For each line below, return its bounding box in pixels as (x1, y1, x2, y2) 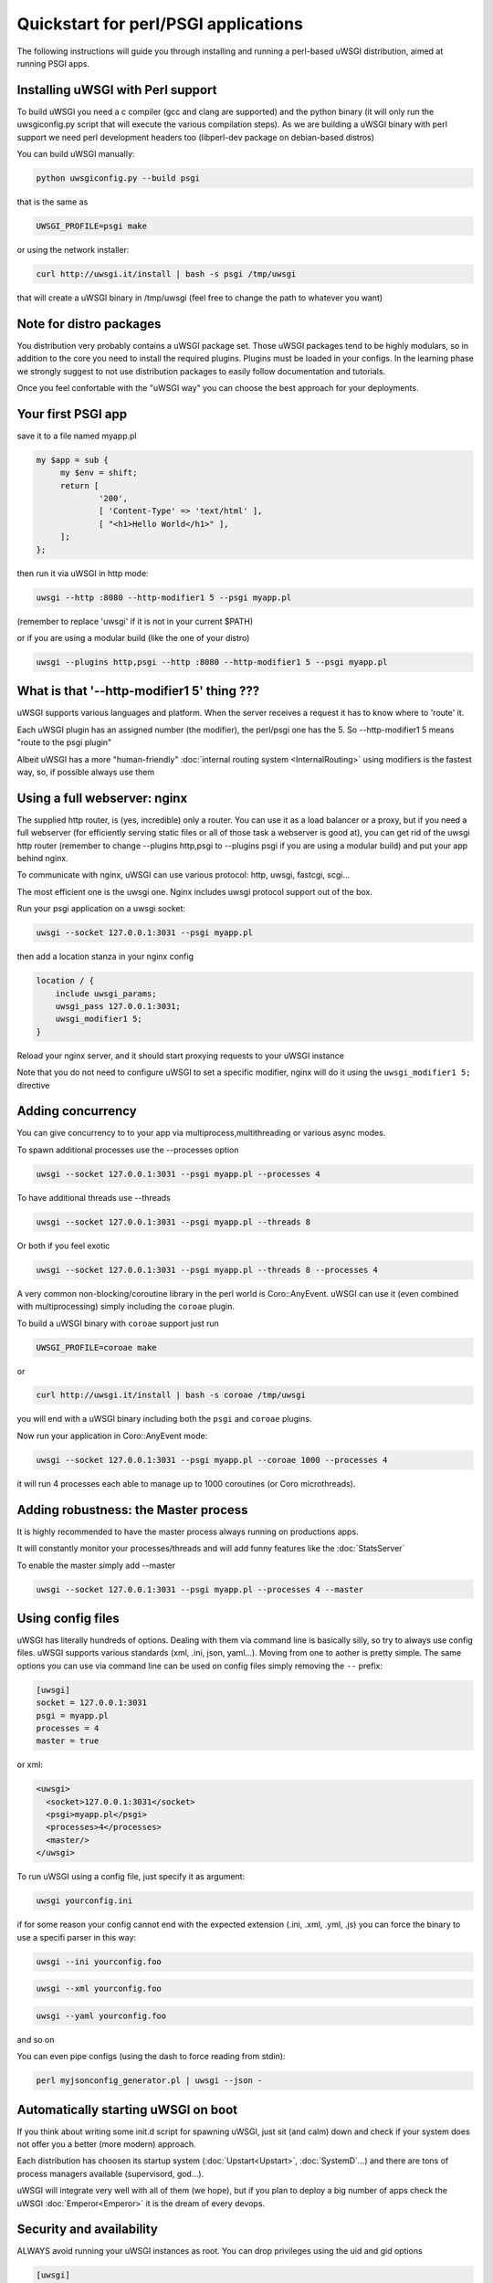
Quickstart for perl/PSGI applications (16, 14, 303, 34)
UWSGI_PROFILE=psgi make (36, 220, 148, 231)
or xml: (16, 1759, 43, 1771)
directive (16, 1079, 50, 1090)
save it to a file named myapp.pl (16, 430, 137, 441)
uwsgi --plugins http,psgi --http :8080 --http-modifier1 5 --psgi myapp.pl (36, 657, 388, 667)
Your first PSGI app (16, 406, 128, 422)
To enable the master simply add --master (16, 1560, 176, 1571)
